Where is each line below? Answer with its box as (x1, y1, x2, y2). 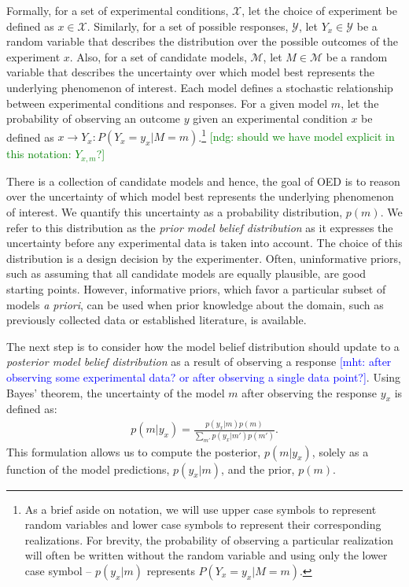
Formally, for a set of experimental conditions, (6, 2, 229, 18)
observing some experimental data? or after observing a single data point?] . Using (6, 368, 401, 385)
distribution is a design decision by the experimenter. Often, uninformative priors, (6, 249, 401, 266)
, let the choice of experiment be (241, 2, 397, 18)
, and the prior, (221, 460, 295, 477)
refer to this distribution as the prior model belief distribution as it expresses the (6, 219, 393, 235)
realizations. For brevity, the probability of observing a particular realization (24, 531, 393, 548)
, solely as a (311, 443, 369, 460)
